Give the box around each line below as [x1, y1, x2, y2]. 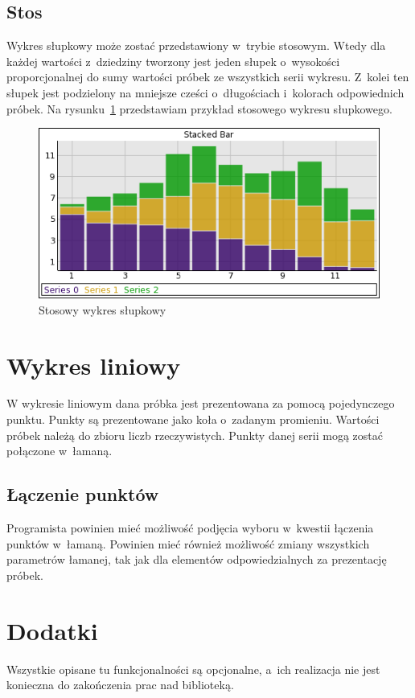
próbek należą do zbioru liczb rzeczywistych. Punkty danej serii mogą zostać [6, 426, 384, 443]
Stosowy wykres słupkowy [39, 301, 166, 318]
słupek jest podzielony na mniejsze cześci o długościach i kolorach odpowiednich [6, 84, 405, 101]
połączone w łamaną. [6, 442, 113, 459]
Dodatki [6, 614, 98, 647]
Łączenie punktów [6, 482, 159, 507]
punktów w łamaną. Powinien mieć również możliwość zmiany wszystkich [6, 535, 370, 552]
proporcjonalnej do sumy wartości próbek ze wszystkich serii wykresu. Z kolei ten [6, 68, 409, 85]
